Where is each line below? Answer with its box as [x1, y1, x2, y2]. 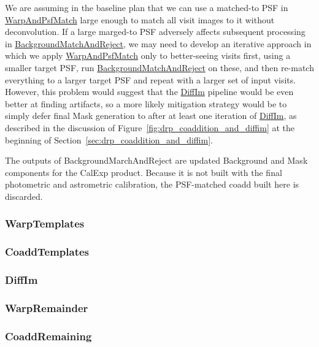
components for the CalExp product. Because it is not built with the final [5, 166, 282, 178]
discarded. [5, 189, 43, 202]
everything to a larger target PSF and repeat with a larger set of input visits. [5, 73, 296, 86]
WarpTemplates [5, 216, 85, 231]
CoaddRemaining [5, 328, 92, 343]
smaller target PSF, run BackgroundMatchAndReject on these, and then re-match [5, 61, 314, 74]
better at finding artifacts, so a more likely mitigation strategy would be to [5, 97, 287, 110]
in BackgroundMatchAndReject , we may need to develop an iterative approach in [5, 37, 312, 50]
